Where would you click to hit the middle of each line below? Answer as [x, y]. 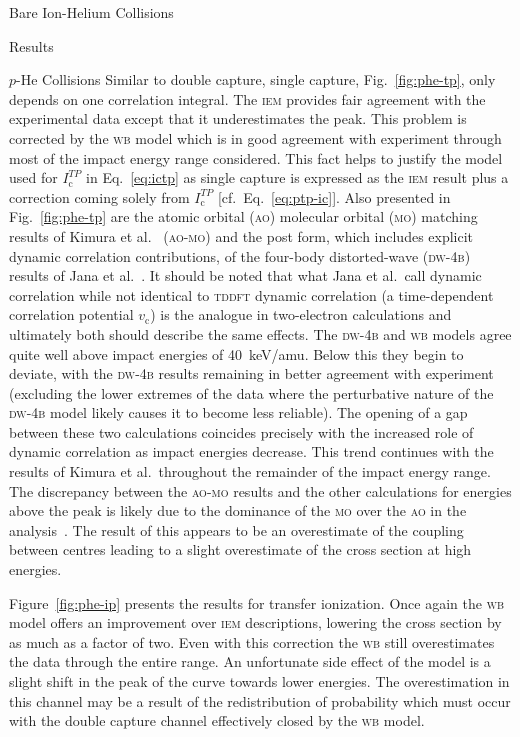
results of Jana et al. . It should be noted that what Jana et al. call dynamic [245, 275]
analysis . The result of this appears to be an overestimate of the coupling [236, 529]
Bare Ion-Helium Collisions [91, 12]
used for [33, 177]
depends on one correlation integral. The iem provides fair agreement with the [247, 98]
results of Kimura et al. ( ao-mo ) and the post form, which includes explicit [241, 235]
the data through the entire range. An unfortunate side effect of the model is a [250, 661]
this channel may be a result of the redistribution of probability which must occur [260, 700]
